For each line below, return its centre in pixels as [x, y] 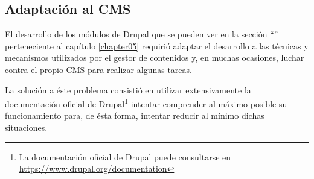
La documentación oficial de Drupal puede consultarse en [125, 156]
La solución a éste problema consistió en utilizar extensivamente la [128, 89]
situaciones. [26, 127]
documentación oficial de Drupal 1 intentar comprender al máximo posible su [146, 103]
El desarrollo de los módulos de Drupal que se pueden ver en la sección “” [142, 34]
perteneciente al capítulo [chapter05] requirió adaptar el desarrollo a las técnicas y [157, 46]
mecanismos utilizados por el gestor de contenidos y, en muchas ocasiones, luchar [155, 58]
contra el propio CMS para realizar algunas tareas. [98, 69]
